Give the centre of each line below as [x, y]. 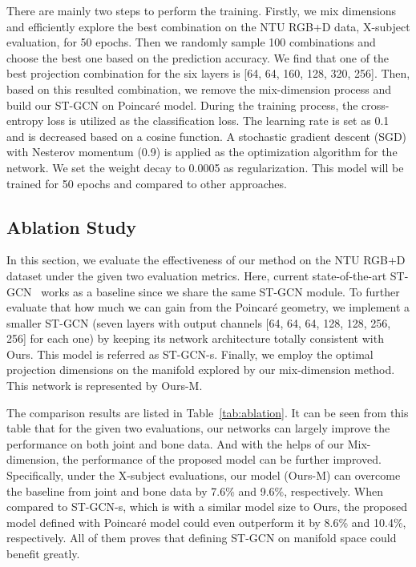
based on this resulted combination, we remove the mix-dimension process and [199, 88]
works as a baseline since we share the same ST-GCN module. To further [220, 291]
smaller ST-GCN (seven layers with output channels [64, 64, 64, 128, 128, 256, [199, 322]
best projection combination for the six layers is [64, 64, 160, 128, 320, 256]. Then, [208, 73]
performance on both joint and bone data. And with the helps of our [176, 443]
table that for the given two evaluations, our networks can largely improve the [198, 428]
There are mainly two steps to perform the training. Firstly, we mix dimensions [202, 10]
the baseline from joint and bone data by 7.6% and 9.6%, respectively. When [195, 491]
